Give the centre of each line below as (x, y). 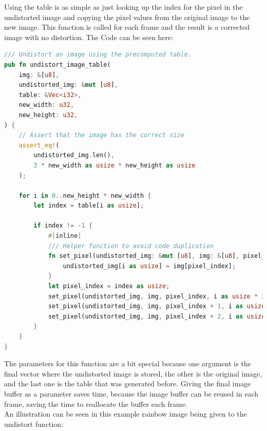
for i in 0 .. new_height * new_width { (85, 195)
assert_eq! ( (39, 145)
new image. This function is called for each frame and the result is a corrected (127, 27)
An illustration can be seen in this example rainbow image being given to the (126, 414)
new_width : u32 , (46, 105)
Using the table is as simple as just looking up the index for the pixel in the (123, 7)
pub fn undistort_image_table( (58, 64)
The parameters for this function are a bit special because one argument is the (128, 363)
